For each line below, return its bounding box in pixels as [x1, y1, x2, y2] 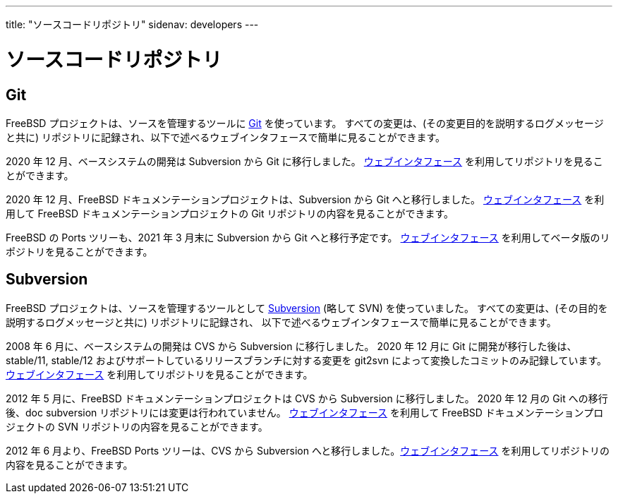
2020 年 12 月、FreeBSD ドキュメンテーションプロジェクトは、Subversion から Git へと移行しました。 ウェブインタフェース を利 [6, 193, 605, 205]
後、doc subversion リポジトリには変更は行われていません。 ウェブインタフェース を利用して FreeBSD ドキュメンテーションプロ [6, 406, 604, 419]
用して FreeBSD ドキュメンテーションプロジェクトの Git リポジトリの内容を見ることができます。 [6, 207, 454, 220]
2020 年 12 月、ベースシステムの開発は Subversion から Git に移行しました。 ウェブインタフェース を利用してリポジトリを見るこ [6, 155, 603, 167]
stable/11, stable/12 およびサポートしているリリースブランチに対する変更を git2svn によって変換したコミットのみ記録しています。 [6, 354, 607, 366]
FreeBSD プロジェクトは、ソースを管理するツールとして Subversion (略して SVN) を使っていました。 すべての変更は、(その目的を [6, 301, 608, 314]
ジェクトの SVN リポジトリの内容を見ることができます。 [6, 420, 268, 433]
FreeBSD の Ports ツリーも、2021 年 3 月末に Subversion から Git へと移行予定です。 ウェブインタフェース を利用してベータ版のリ [6, 231, 610, 244]
